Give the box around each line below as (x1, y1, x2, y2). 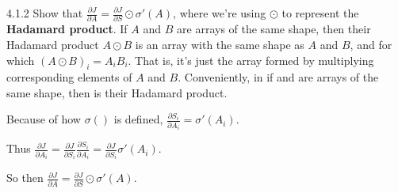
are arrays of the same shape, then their (177, 21, 371, 37)
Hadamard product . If (6, 21, 128, 37)
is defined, (113, 111, 163, 127)
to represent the (281, 5, 359, 21)
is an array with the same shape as (135, 36, 304, 52)
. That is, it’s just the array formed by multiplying (128, 51, 374, 68)
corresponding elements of (6, 69, 132, 85)
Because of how (6, 111, 81, 127)
